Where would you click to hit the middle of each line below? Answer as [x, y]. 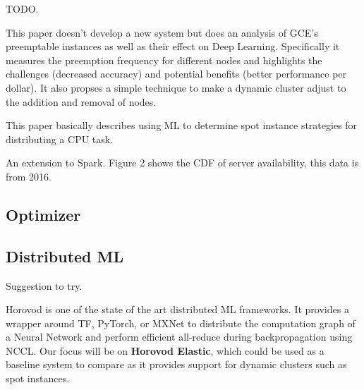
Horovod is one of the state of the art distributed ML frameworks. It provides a [177, 309]
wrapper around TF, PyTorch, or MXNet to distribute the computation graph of [181, 323]
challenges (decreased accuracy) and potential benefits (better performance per [176, 74]
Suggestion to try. [44, 285]
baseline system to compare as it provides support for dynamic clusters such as [176, 364]
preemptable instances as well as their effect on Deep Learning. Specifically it [173, 46]
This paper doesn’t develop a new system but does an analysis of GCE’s [162, 32]
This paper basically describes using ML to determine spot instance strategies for [182, 125]
